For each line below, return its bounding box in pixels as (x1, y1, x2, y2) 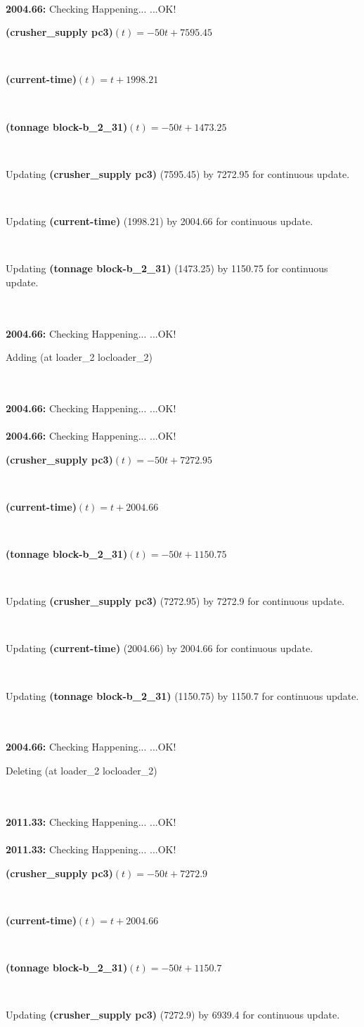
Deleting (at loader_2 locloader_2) (6, 763, 157, 777)
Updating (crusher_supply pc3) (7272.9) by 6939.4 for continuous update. (6, 1007, 340, 1022)
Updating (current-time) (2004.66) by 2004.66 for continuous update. (6, 641, 313, 656)
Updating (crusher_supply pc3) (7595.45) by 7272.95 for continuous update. (6, 166, 350, 181)
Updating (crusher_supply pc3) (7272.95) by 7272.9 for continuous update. (6, 594, 345, 608)
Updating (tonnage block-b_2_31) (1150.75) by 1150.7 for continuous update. (6, 688, 359, 703)
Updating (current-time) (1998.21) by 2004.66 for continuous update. (6, 213, 313, 228)
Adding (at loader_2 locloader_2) (6, 350, 152, 364)
